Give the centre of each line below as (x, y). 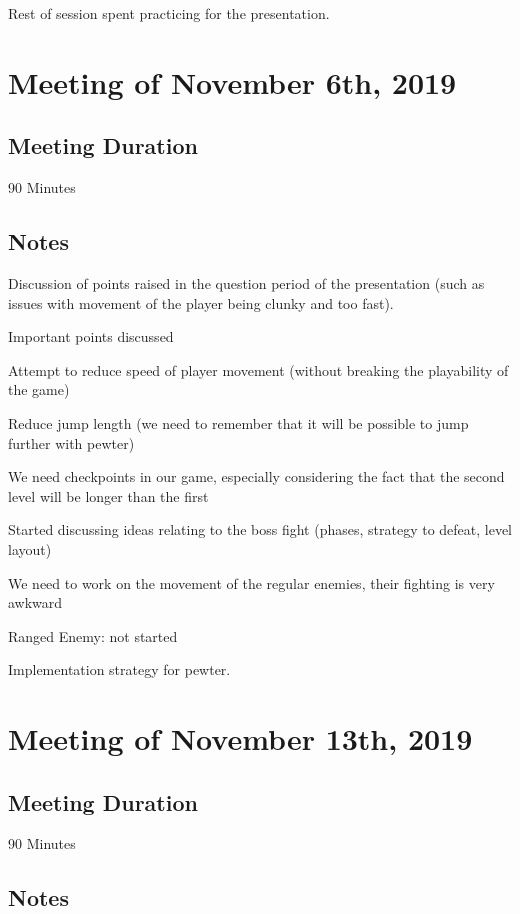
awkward (35, 602)
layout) (30, 548)
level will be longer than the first (108, 495)
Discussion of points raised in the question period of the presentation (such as (246, 282)
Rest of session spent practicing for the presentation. (169, 13)
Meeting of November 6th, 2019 (232, 81)
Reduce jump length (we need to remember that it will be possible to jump (238, 422)
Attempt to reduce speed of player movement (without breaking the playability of (258, 369)
